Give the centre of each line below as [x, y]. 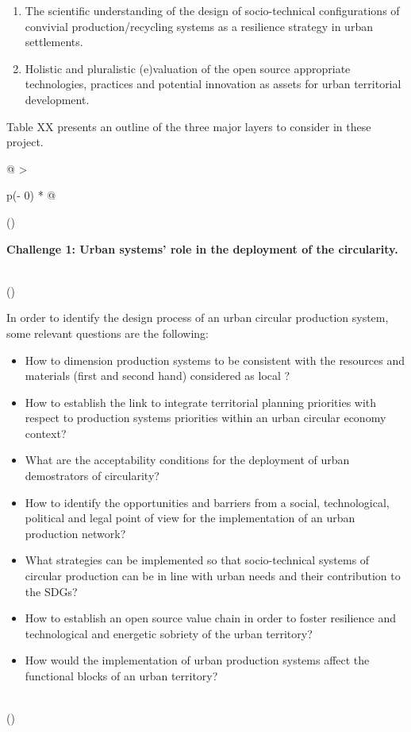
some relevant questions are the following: [108, 333]
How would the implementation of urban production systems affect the [197, 660]
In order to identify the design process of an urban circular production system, [198, 318]
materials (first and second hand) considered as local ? [157, 376]
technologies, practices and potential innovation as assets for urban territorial [213, 84]
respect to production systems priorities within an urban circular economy [205, 418]
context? [46, 433]
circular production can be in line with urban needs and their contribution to [213, 576]
